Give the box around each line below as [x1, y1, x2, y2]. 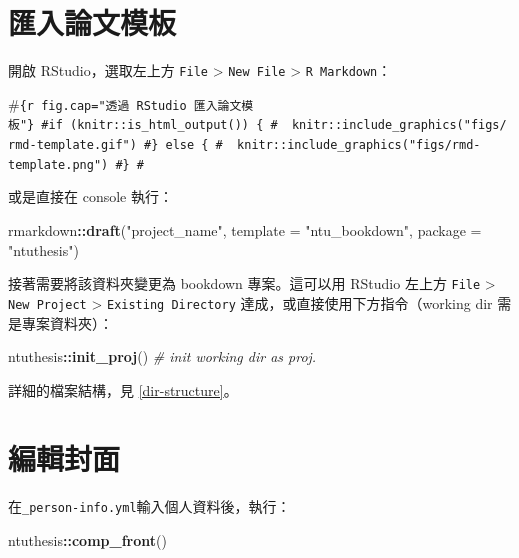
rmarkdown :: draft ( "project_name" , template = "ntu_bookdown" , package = [8, 220, 482, 240]
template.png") [8, 157, 109, 172]
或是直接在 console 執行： [8, 186, 173, 207]
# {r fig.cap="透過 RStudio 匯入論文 [8, 93, 242, 114]
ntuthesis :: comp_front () [8, 530, 167, 551]
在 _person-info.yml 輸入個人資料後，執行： [8, 496, 291, 517]
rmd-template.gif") [8, 138, 137, 153]
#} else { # [144, 138, 223, 153]
